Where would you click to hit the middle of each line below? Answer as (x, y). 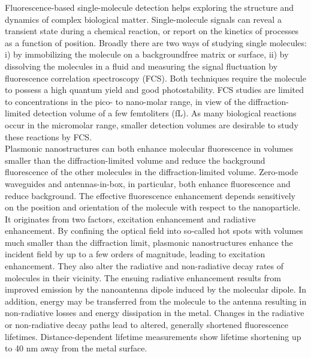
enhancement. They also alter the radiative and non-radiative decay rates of (144, 266)
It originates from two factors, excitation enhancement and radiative (130, 219)
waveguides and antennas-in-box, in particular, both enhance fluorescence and (148, 183)
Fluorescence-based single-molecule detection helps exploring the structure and (150, 7)
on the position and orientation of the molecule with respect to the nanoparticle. (153, 207)
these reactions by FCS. (49, 136)
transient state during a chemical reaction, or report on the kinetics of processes (152, 31)
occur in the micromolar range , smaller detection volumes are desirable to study (152, 124)
